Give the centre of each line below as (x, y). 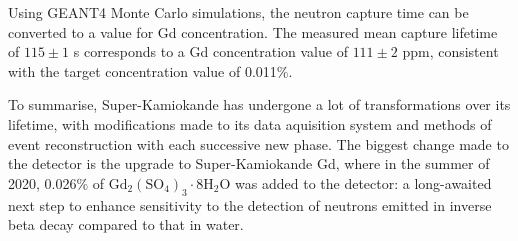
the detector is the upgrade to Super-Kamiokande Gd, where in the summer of (249, 163)
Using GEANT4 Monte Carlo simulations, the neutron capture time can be (238, 12)
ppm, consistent (450, 51)
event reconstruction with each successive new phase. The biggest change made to (258, 143)
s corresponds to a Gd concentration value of (210, 51)
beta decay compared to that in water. (126, 224)
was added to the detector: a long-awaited (363, 182)
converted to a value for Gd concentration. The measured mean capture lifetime (253, 31)
